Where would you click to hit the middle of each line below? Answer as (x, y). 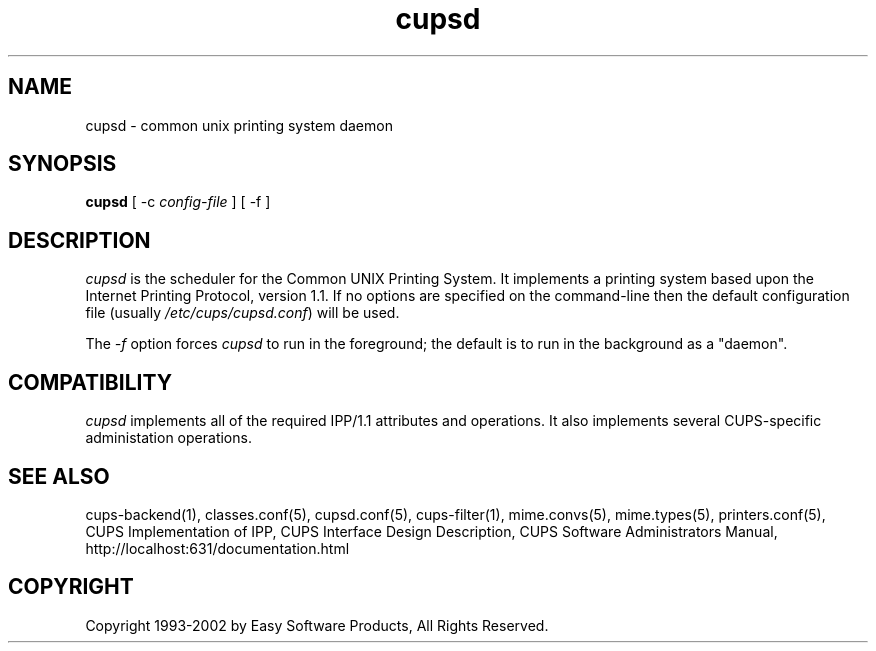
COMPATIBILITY (90, 382)
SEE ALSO (59, 476)
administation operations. (168, 438)
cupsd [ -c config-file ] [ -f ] (178, 202)
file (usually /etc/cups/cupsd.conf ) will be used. (242, 313)
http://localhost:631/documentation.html (217, 548)
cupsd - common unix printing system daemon (239, 125)
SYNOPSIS (62, 164)
